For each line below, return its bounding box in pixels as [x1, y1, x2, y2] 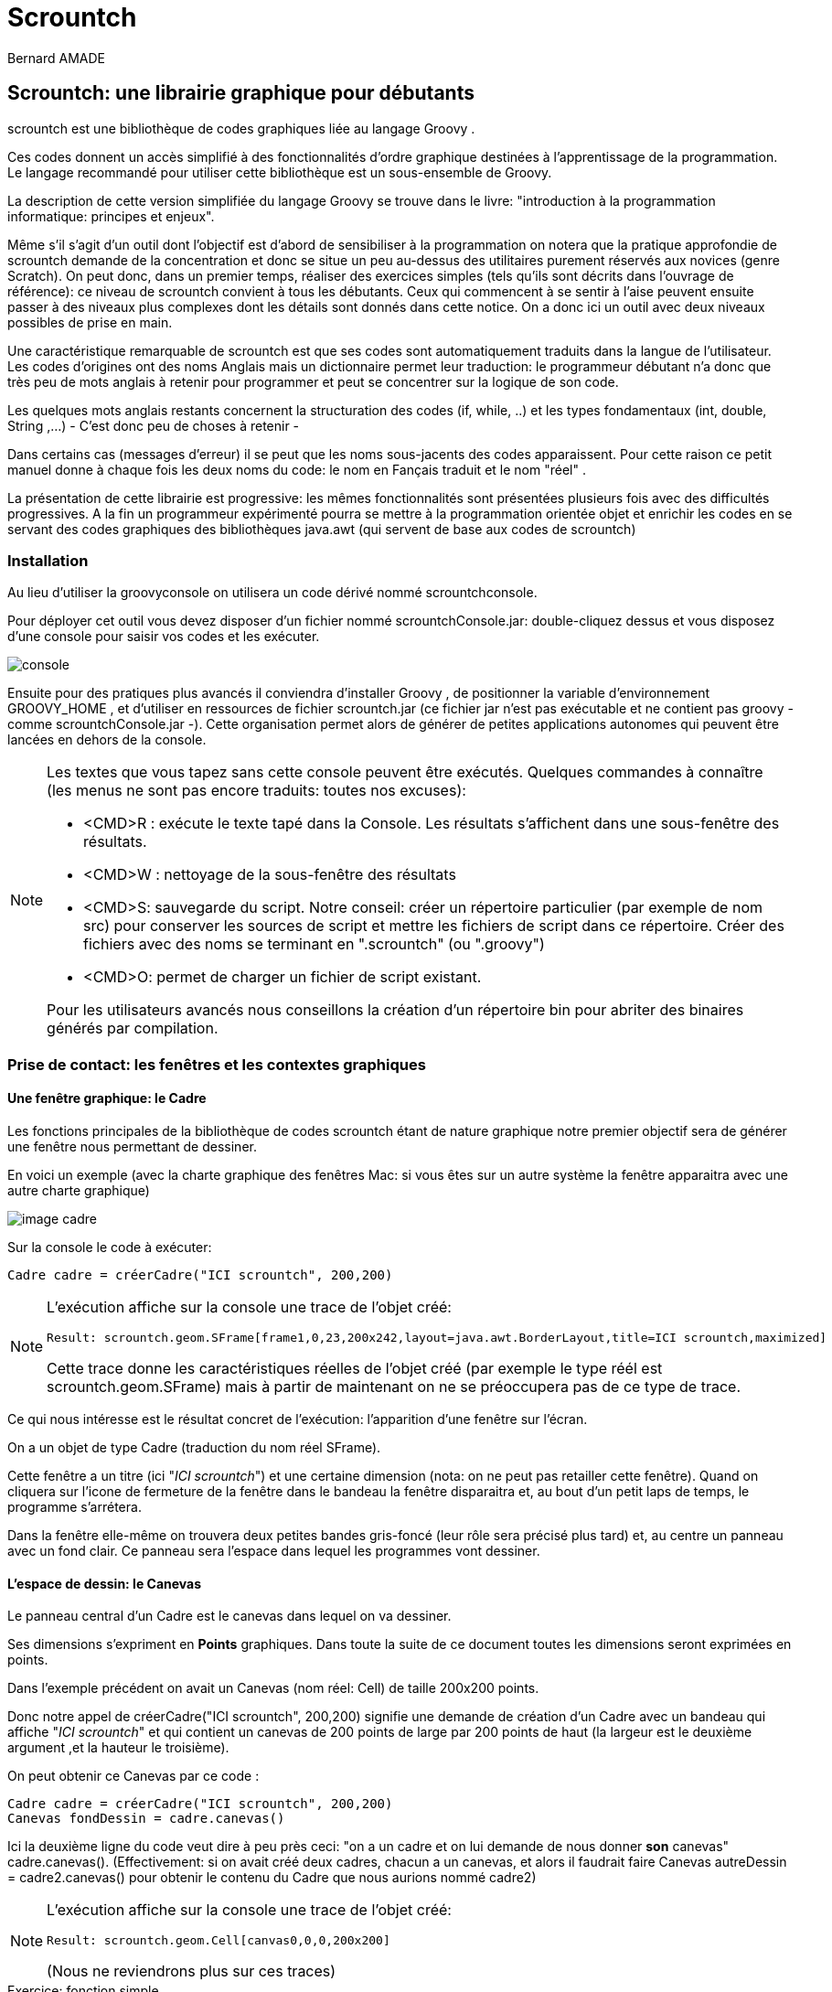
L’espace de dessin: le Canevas [7, 1575, 202, 1591]
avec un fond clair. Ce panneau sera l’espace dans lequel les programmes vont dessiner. [7, 1542, 540, 1558]
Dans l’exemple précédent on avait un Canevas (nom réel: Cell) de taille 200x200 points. [7, 1680, 539, 1697]
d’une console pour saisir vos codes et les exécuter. [7, 628, 320, 645]
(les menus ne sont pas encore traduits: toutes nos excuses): [47, 781, 466, 800]
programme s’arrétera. [7, 1498, 142, 1515]
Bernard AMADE [7, 49, 105, 66]
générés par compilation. [47, 1019, 219, 1038]
